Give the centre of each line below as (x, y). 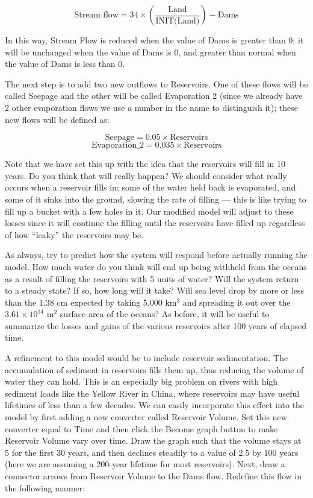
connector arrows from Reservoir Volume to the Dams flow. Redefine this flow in (153, 476)
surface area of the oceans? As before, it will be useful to (165, 314)
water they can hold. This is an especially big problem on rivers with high (141, 381)
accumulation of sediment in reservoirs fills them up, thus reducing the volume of (154, 369)
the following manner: (45, 487)
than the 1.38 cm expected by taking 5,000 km (91, 302)
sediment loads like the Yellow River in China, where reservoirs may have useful (152, 393)
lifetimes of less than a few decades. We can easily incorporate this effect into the (155, 405)
